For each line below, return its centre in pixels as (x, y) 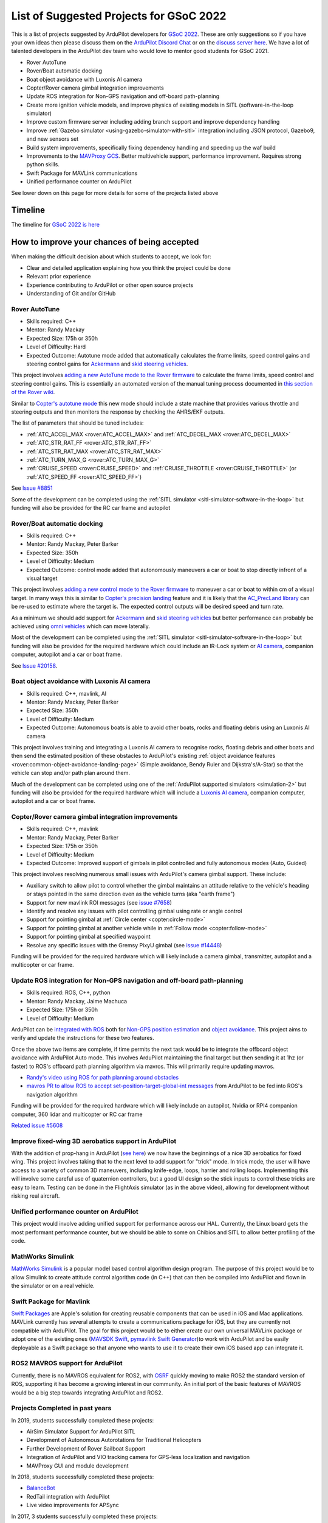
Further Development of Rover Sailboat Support (86, 1448)
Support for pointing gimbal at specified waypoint (89, 937)
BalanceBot (41, 1488)
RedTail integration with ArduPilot (68, 1496)
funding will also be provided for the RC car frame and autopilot (91, 507)
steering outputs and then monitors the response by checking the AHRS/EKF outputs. (118, 412)
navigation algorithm (52, 1094)
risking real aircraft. (36, 1196)
